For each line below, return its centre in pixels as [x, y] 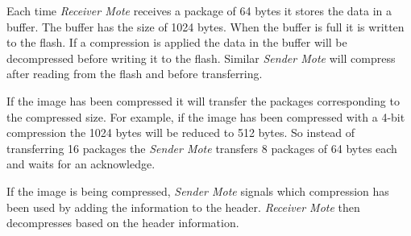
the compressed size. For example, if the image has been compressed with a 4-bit [206, 116]
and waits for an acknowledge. [81, 164]
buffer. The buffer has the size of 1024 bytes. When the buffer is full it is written [205, 26]
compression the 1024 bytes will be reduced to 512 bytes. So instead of [181, 132]
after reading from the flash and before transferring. [135, 74]
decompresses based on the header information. [123, 223]
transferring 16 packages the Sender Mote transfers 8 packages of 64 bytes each [202, 148]
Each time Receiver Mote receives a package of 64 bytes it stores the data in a [199, 10]
